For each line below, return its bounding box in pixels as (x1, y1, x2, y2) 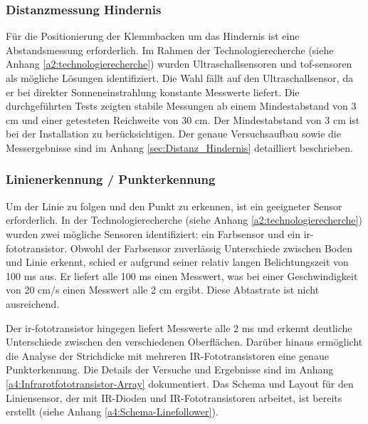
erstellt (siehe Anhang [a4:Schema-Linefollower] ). (6, 404, 219, 419)
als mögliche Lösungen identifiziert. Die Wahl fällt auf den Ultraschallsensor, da (6, 71, 354, 85)
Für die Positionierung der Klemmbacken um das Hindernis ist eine (6, 29, 300, 43)
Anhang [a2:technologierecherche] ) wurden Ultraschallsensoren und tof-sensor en (6, 56, 352, 71)
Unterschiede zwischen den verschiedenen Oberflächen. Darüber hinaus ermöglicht (6, 334, 363, 349)
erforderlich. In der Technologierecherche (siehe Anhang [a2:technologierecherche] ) (6, 212, 362, 227)
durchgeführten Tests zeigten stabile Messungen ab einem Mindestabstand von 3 (6, 98, 357, 113)
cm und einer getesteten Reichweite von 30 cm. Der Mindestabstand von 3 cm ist (6, 112, 360, 127)
